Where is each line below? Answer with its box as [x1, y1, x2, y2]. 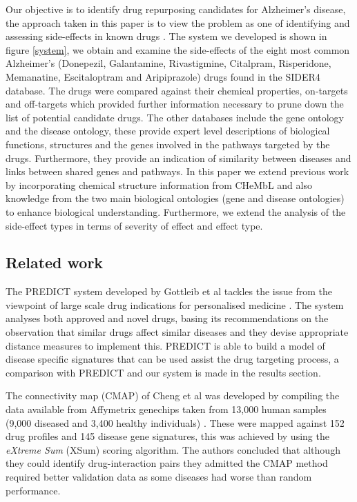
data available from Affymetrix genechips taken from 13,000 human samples [6, 402, 327, 416]
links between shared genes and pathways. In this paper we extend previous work [6, 164, 349, 179]
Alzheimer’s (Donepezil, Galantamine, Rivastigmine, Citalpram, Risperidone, [6, 56, 331, 70]
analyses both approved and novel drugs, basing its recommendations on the [6, 311, 329, 325]
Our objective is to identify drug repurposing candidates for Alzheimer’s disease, [6, 2, 346, 16]
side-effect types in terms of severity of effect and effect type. [6, 218, 263, 232]
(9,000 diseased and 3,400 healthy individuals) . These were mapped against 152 [6, 415, 345, 430]
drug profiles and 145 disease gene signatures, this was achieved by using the [6, 429, 329, 443]
